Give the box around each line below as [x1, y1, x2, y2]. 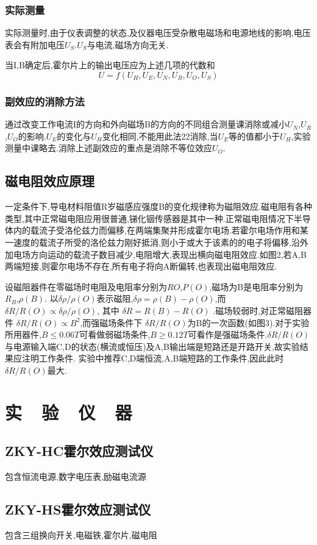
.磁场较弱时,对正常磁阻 [213, 304, 304, 316]
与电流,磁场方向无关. [87, 38, 169, 51]
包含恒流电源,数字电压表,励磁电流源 [5, 470, 146, 483]
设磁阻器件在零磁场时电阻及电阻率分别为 [5, 280, 167, 293]
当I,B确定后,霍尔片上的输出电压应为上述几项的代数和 [5, 59, 215, 71]
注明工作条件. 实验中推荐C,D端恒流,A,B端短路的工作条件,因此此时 [21, 352, 284, 365]
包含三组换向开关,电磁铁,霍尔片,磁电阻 [5, 528, 157, 541]
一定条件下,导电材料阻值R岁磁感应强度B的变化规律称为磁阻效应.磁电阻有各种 [5, 200, 312, 213]
